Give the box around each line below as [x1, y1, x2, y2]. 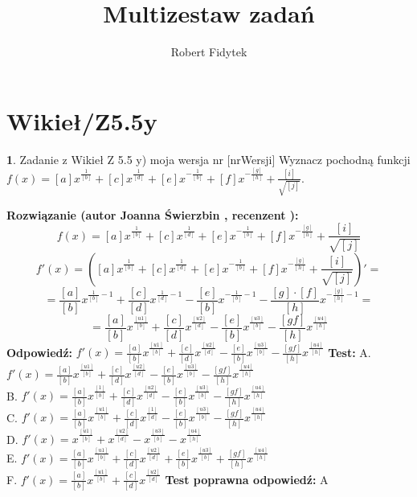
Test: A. [328, 343, 371, 360]
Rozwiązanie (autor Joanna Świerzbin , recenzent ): [6, 206, 299, 223]
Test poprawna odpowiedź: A [165, 470, 329, 487]
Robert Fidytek [170, 43, 247, 60]
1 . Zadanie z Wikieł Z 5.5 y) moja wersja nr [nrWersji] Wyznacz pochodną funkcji [6, 150, 411, 167]
